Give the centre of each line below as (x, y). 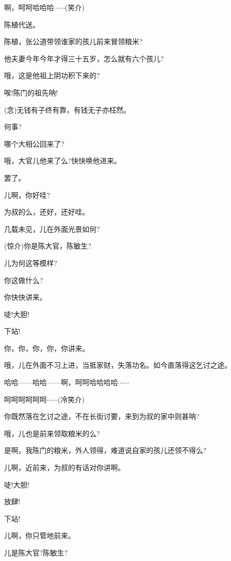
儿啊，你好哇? (27, 195)
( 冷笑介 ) (71, 399)
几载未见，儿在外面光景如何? (52, 229)
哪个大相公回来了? (34, 143)
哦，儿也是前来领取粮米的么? (52, 433)
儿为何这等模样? (31, 262)
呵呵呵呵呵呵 (25, 399)
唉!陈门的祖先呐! (31, 92)
